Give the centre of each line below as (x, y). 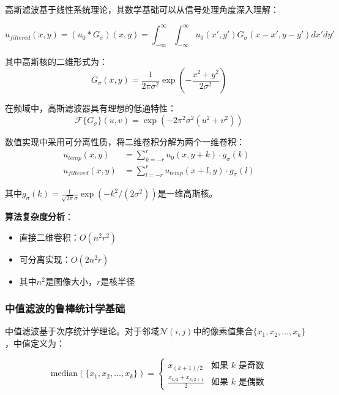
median (64, 374)
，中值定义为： (35, 343)
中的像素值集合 (223, 331)
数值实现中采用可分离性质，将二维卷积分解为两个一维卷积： (125, 142)
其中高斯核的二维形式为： (56, 61)
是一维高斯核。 (188, 193)
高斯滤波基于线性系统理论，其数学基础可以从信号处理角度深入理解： (142, 9)
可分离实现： (45, 259)
